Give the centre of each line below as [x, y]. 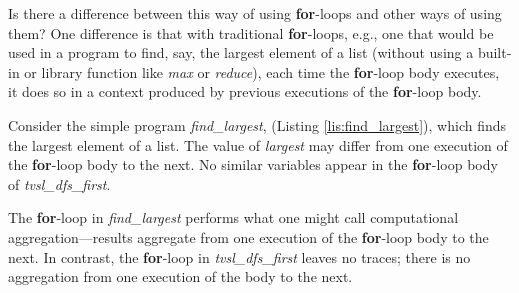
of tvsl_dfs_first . [59, 183]
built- [494, 52]
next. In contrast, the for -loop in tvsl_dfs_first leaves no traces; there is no [239, 256]
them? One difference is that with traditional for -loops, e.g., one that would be [251, 32]
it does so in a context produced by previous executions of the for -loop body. [245, 91]
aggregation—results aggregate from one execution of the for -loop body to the [248, 236]
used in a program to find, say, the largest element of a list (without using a [241, 52]
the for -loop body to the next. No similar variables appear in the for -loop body [253, 164]
